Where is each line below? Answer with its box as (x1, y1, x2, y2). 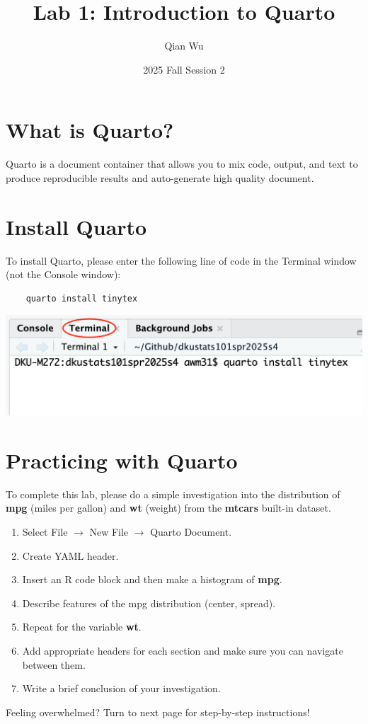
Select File (22, 524, 68, 539)
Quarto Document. (150, 524, 232, 539)
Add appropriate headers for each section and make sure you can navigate (22, 643, 343, 657)
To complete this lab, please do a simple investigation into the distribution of (6, 486, 340, 501)
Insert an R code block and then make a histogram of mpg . (22, 572, 282, 587)
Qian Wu (164, 38, 204, 53)
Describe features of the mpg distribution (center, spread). (22, 595, 276, 610)
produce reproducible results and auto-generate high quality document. (6, 170, 314, 185)
